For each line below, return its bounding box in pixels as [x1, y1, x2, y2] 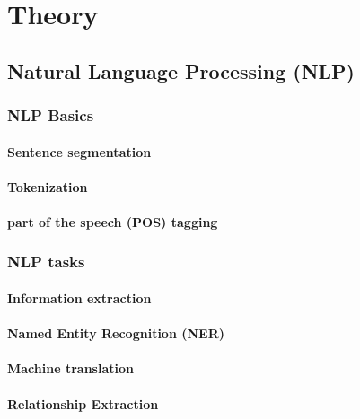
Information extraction [7, 289, 152, 307]
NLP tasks [7, 250, 85, 273]
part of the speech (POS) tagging [7, 212, 218, 231]
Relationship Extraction [7, 394, 159, 413]
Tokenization [7, 177, 88, 196]
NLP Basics [7, 104, 94, 127]
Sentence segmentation [7, 142, 152, 161]
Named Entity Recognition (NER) [7, 324, 224, 343]
